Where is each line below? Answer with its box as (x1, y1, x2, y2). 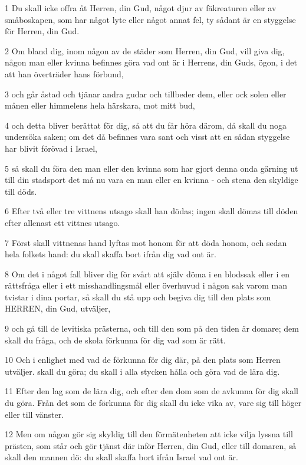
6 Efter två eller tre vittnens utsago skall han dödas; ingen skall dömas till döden (5, 205, 298, 217)
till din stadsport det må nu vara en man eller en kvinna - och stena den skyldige (5, 173, 298, 186)
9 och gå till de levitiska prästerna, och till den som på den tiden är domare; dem (5, 322, 299, 335)
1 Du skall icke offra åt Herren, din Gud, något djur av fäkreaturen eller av (5, 2, 277, 14)
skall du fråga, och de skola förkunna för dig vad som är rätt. (5, 333, 226, 346)
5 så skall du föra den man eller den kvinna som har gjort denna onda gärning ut (5, 162, 298, 174)
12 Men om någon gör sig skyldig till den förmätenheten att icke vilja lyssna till (5, 428, 293, 440)
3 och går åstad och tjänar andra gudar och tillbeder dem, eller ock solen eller (5, 87, 287, 100)
